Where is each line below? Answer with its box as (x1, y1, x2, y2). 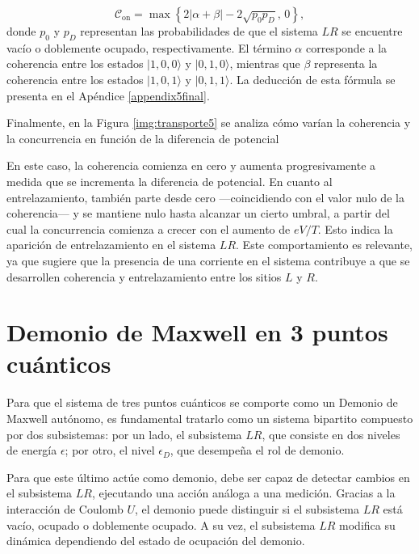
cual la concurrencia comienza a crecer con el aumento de (6, 220, 291, 237)
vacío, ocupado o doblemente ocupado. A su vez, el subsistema (6, 516, 316, 533)
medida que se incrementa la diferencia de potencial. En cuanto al (6, 172, 333, 189)
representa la (313, 55, 378, 72)
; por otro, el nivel (65, 442, 155, 459)
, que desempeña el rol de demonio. (170, 442, 345, 459)
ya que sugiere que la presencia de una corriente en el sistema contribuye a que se (6, 252, 410, 269)
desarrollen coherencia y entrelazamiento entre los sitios (6, 268, 282, 285)
